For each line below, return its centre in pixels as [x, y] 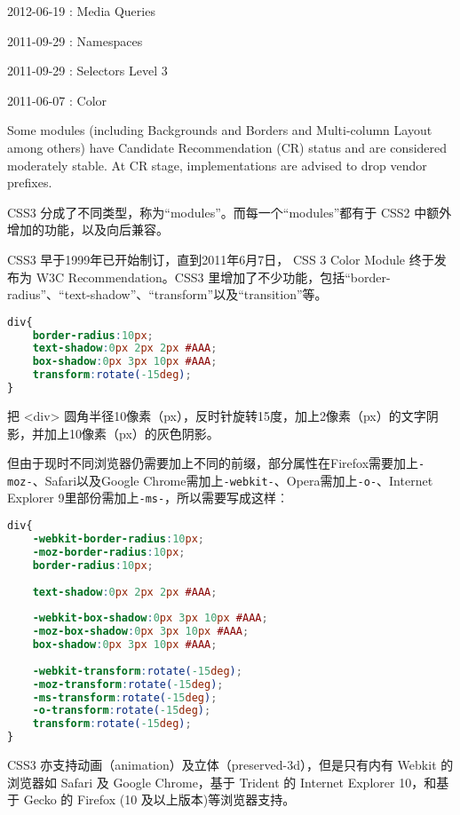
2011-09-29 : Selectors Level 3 [87, 71]
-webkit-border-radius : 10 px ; [118, 539]
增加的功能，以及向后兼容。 [88, 229]
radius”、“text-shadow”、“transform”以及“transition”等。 [167, 294]
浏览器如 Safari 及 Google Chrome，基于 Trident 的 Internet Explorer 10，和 [222, 782]
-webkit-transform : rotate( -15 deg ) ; [137, 671]
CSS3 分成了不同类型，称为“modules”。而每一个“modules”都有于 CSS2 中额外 [230, 212]
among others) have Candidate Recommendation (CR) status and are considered [227, 147]
